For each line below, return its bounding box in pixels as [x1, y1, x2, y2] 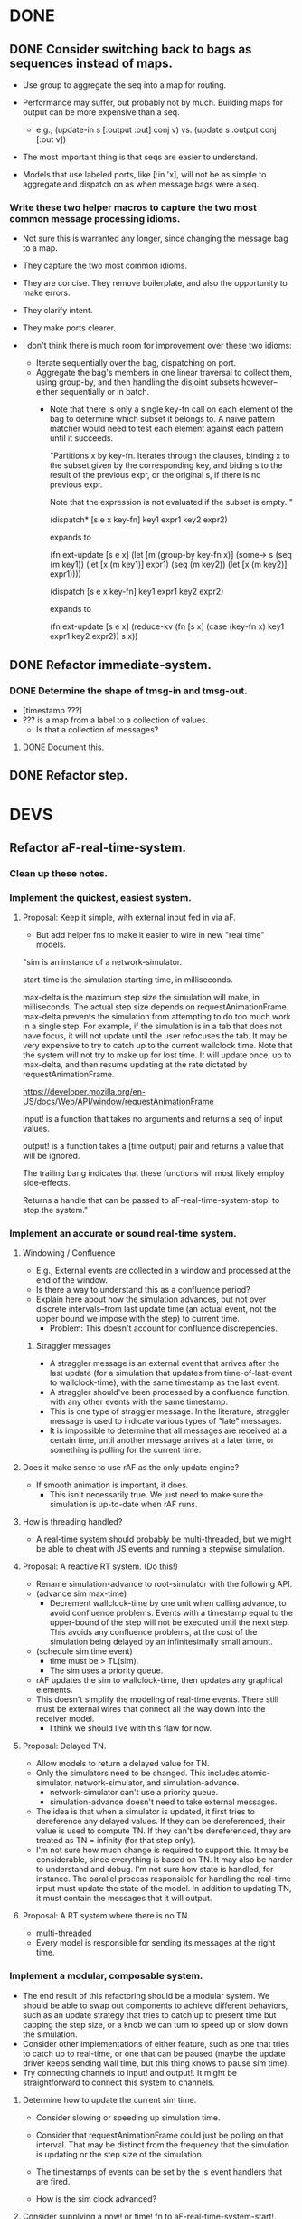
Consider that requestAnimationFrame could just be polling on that [35, 2129, 284, 2140]
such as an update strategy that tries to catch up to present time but [22, 2009, 277, 2020]
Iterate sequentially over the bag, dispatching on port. [35, 358, 237, 368]
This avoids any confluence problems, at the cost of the [49, 1627, 258, 1638]
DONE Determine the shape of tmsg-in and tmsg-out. [9, 684, 248, 697]
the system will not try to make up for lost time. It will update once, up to [22, 1049, 292, 1060]
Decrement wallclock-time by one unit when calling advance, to [49, 1598, 287, 1609]
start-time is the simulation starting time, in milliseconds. [22, 974, 233, 985]
